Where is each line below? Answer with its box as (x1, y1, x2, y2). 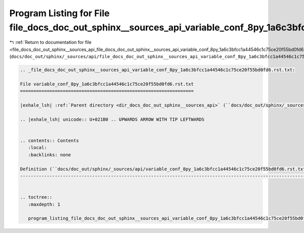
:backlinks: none (28, 152, 71, 158)
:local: (28, 145, 47, 151)
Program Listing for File (9, 8, 110, 19)
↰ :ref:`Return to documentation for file (9, 39, 92, 45)
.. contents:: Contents (20, 138, 80, 144)
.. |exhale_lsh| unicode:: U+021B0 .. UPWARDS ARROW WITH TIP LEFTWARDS (20, 116, 205, 122)
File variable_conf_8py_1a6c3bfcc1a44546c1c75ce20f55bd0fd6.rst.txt (20, 81, 194, 87)
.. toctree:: (20, 195, 53, 200)
